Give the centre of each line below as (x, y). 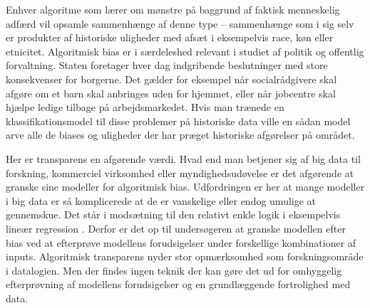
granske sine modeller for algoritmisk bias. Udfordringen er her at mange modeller (185, 187)
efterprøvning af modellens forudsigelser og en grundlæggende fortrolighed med (178, 284)
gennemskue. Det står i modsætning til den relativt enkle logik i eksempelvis (173, 214)
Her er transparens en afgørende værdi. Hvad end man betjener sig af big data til (183, 158)
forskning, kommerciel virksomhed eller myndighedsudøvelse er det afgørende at (180, 172)
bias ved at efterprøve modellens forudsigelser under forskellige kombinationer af (181, 242)
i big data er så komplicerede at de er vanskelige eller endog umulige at (161, 200)
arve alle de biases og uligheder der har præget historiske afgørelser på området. (180, 135)
